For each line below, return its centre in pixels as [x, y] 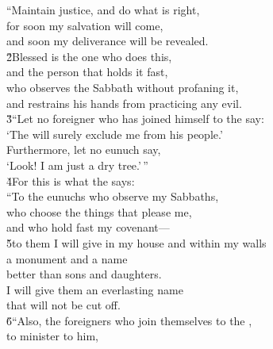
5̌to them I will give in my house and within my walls [136, 242]
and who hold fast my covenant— [88, 227]
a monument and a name [67, 258]
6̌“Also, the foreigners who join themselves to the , [129, 320]
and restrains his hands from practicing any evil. [124, 103]
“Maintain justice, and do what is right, [103, 10]
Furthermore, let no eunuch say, [84, 150]
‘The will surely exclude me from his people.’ [115, 134]
